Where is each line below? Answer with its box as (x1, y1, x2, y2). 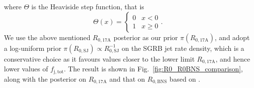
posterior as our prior (113, 32, 178, 42)
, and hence (215, 53, 250, 64)
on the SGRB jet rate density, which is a (122, 43, 245, 53)
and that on (109, 73, 145, 84)
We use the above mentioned (4, 32, 91, 42)
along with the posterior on (4, 73, 87, 84)
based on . (169, 73, 200, 84)
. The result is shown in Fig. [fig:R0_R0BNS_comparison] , (63, 64, 243, 74)
